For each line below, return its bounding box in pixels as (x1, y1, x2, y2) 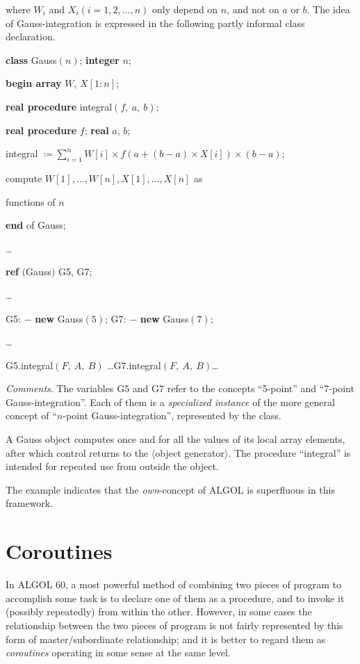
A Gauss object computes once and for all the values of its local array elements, (6, 432, 345, 446)
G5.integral (6, 357, 54, 372)
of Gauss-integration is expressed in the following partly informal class (6, 15, 305, 30)
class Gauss (6, 52, 57, 67)
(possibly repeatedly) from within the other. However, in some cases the (6, 604, 312, 619)
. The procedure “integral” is (228, 445, 351, 460)
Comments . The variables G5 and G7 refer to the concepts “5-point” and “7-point (6, 381, 354, 396)
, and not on (227, 2, 279, 16)
